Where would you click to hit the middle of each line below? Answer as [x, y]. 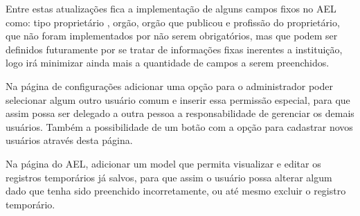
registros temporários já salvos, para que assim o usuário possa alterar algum [169, 177]
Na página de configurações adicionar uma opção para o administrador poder [169, 85]
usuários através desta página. [69, 140]
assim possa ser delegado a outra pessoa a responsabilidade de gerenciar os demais [180, 113]
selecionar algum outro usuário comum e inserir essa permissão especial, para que [178, 99]
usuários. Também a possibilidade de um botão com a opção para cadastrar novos [179, 126]
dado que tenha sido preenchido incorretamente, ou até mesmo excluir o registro [176, 191]
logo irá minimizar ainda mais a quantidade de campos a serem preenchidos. [168, 63]
